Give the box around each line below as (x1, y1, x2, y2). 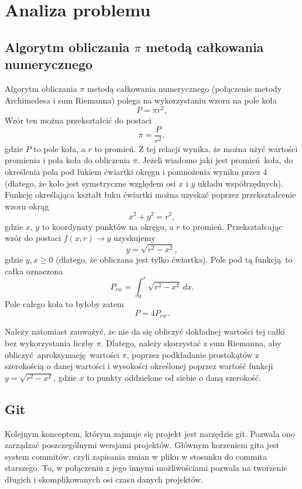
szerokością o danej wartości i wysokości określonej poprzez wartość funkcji (5, 360, 273, 372)
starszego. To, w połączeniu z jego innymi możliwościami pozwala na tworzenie (5, 462, 287, 474)
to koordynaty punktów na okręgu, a (42, 220, 174, 232)
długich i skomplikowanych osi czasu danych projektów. (5, 473, 204, 485)
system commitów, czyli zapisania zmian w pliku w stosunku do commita (5, 450, 267, 462)
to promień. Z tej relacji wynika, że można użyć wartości (94, 142, 298, 154)
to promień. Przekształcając (183, 220, 283, 232)
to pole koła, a (33, 142, 85, 154)
